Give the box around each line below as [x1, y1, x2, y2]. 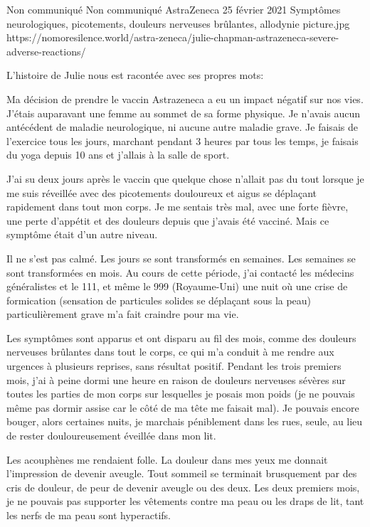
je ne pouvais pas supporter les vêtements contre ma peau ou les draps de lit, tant [6, 494, 364, 509]
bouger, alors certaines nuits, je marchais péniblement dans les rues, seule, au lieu [6, 414, 363, 429]
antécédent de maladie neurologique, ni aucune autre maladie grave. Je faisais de [6, 119, 358, 134]
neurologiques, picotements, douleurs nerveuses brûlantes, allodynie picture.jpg [6, 16, 350, 31]
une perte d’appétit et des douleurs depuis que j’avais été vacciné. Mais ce [6, 213, 329, 228]
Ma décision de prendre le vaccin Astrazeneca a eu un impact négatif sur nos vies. [6, 91, 364, 106]
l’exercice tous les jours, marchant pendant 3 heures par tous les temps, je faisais [6, 133, 359, 148]
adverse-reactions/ [6, 43, 86, 58]
